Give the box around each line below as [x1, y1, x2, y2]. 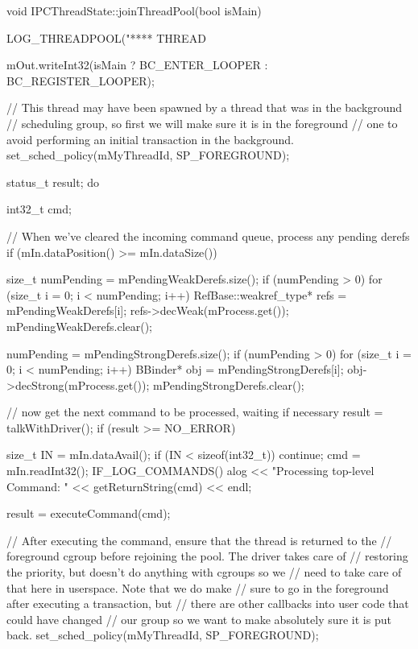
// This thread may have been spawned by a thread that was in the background [6, 99, 403, 116]
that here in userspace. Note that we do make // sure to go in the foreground [6, 579, 389, 596]
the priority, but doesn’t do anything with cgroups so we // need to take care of [6, 564, 402, 581]
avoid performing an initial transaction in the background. [6, 130, 294, 147]
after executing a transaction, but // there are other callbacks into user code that [6, 595, 409, 612]
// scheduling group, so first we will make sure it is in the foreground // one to [6, 114, 398, 131]
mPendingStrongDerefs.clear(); [153, 376, 304, 393]
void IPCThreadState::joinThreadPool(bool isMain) [6, 2, 262, 19]
